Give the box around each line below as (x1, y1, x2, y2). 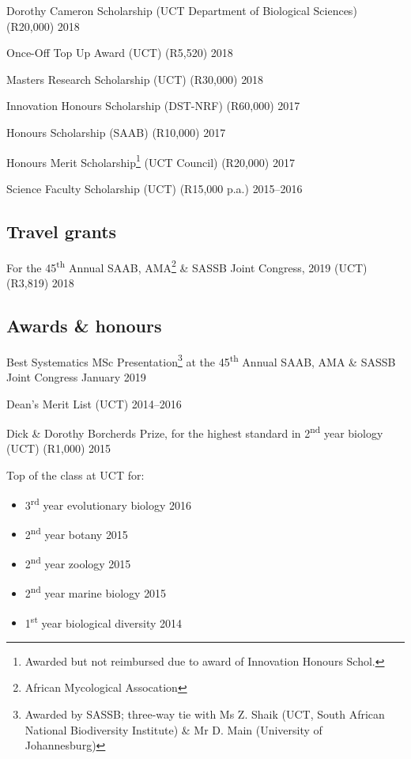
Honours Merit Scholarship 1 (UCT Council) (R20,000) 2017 (6, 151, 295, 170)
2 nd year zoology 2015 (25, 553, 131, 571)
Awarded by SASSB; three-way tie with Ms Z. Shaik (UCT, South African (25, 705, 385, 722)
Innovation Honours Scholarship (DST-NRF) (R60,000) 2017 (6, 97, 300, 114)
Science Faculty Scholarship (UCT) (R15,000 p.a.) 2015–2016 (6, 180, 303, 196)
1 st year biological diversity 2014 (25, 612, 183, 631)
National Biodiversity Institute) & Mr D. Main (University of (25, 721, 322, 738)
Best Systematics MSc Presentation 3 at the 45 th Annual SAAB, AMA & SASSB (6, 351, 396, 370)
